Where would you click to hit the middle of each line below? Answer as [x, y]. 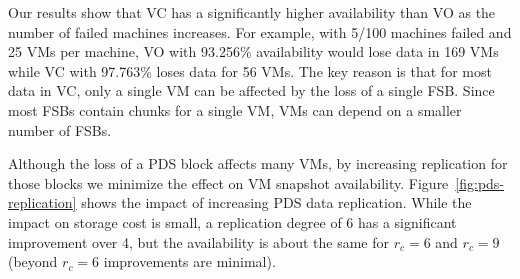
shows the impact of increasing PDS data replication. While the [276, 202]
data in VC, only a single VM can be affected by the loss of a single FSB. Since [251, 90]
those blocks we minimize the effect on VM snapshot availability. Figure [228, 182]
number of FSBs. [60, 129]
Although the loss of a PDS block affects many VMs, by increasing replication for [258, 163]
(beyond [33, 261]
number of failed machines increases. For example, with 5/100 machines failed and [260, 31]
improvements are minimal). [189, 261]
